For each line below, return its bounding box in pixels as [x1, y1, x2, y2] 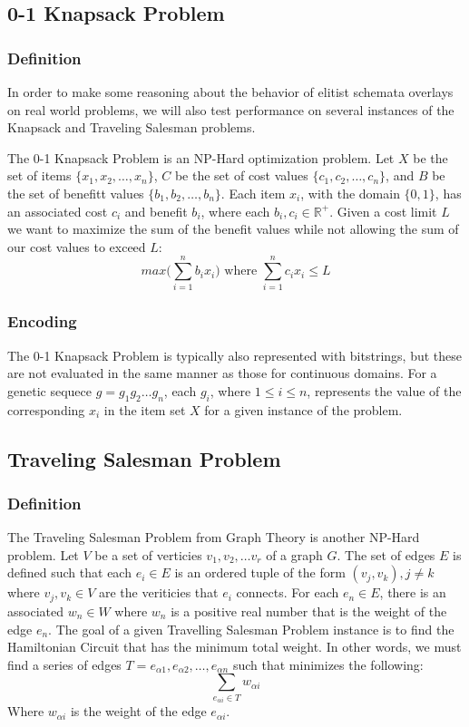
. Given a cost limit [329, 201, 437, 220]
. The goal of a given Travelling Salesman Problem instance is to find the [48, 619, 454, 638]
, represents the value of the [307, 381, 462, 400]
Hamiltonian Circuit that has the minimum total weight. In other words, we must [7, 637, 462, 656]
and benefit [124, 201, 188, 220]
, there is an [379, 583, 446, 602]
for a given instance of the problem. [204, 400, 403, 419]
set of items [7, 166, 72, 185]
